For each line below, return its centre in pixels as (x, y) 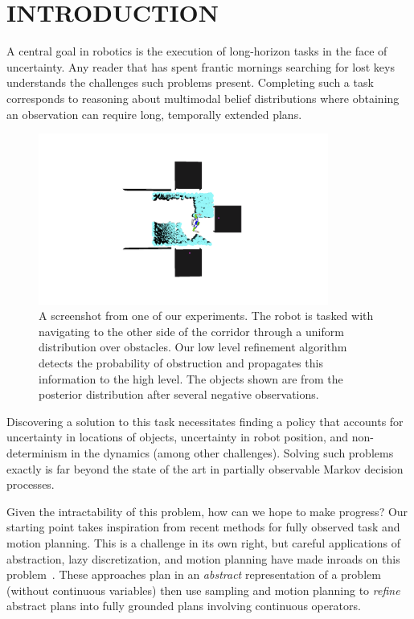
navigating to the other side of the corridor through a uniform (191, 331)
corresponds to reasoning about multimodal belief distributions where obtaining (203, 98)
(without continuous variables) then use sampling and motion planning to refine (203, 590)
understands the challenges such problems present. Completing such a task (190, 82)
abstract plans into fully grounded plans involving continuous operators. (184, 606)
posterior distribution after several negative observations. (179, 394)
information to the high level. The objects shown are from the (191, 378)
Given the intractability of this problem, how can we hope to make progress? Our (207, 511)
